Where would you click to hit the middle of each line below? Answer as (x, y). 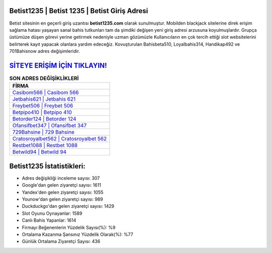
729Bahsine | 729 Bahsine (44, 132)
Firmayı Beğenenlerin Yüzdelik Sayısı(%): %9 (69, 227)
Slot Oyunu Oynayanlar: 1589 (52, 213)
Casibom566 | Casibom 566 (46, 93)
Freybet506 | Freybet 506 (43, 106)
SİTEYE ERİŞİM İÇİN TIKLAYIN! (58, 65)
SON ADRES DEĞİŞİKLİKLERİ (44, 78)
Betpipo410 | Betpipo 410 (42, 112)
